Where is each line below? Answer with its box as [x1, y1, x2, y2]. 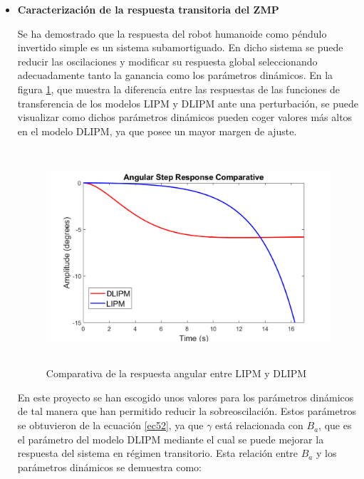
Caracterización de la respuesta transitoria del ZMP [17, 2, 279, 16]
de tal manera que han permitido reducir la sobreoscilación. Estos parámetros [17, 404, 357, 419]
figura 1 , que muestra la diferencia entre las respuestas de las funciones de [17, 81, 340, 96]
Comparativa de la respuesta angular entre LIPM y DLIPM [46, 366, 307, 381]
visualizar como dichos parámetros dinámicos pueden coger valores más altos [17, 110, 353, 125]
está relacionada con [215, 418, 303, 433]
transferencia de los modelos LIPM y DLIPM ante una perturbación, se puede [17, 95, 359, 110]
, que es [318, 418, 352, 433]
